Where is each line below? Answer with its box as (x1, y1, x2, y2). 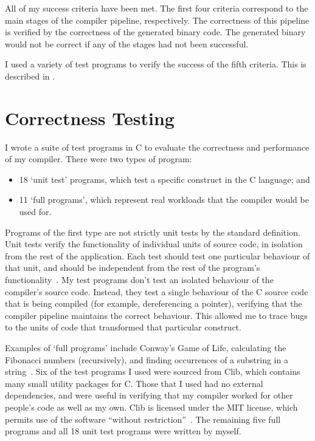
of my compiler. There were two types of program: (5, 152, 192, 165)
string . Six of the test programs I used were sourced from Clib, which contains (5, 365, 300, 378)
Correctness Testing (5, 105, 175, 130)
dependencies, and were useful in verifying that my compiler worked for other (5, 389, 293, 402)
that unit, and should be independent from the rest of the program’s (5, 261, 260, 274)
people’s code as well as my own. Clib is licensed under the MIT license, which (5, 400, 298, 413)
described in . (5, 69, 55, 82)
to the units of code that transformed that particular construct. (5, 321, 241, 333)
